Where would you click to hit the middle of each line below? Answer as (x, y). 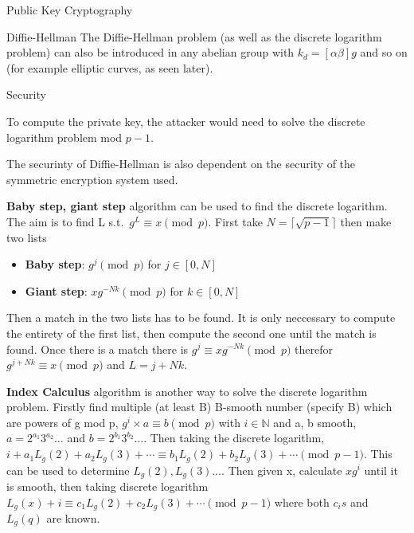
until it (381, 470)
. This (378, 454)
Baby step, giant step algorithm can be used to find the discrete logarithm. (197, 206)
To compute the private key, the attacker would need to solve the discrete (186, 121)
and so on (384, 52)
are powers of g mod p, (62, 422)
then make (366, 221)
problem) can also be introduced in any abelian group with (150, 52)
